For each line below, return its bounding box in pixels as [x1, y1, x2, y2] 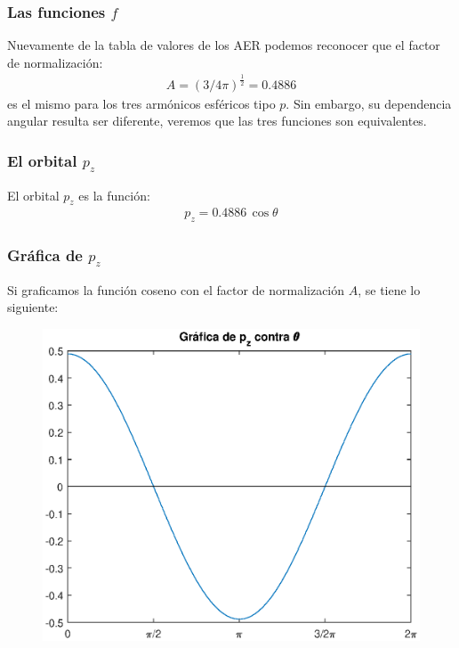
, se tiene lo [358, 280, 421, 299]
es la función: [78, 185, 150, 204]
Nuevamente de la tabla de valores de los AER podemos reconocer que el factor [7, 36, 440, 54]
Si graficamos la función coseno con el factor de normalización [7, 280, 345, 299]
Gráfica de [7, 244, 83, 267]
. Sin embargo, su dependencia [286, 94, 452, 112]
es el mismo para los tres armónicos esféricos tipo [7, 94, 276, 112]
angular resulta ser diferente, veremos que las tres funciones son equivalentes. [7, 111, 427, 130]
